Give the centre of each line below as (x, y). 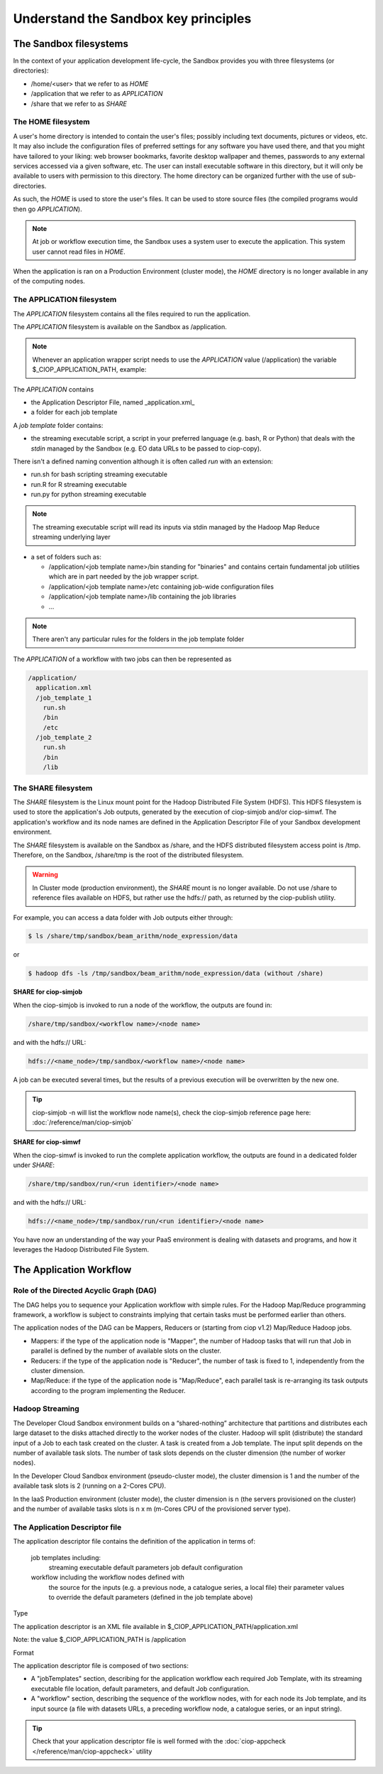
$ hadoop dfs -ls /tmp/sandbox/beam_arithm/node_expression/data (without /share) (176, 973)
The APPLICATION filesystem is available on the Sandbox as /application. (120, 326)
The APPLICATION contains (54, 389)
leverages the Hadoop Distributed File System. (81, 1249)
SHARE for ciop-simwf (47, 1142)
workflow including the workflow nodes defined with (107, 1577)
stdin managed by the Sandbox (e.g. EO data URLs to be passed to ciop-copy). (146, 448)
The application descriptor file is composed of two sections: (101, 1666)
